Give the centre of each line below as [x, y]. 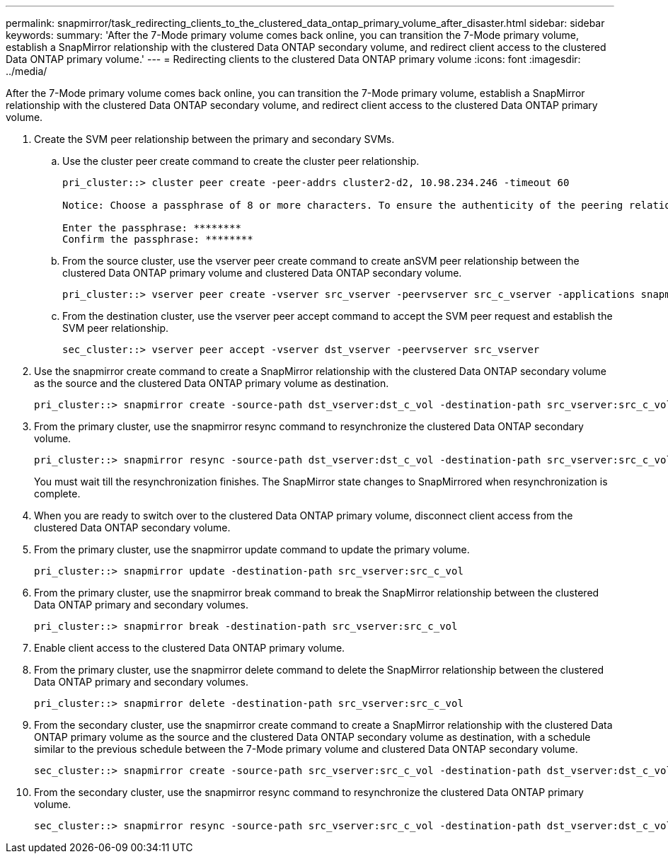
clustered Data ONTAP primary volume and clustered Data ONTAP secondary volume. [262, 273]
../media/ [27, 71]
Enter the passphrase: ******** [152, 228]
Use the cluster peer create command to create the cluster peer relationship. [241, 161]
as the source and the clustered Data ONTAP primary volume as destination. [212, 383]
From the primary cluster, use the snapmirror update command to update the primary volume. [252, 549]
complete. [57, 494]
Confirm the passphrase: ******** [158, 239]
